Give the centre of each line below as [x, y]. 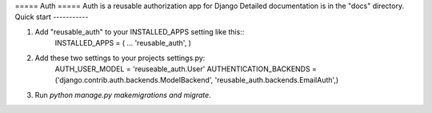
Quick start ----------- [52, 17]
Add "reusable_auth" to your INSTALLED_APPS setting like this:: [140, 31]
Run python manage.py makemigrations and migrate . [123, 95]
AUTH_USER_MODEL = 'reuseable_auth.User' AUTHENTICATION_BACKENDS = [186, 69]
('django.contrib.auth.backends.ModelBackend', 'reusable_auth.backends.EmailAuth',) [197, 80]
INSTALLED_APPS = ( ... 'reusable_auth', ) [123, 43]
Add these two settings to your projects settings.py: [120, 58]
